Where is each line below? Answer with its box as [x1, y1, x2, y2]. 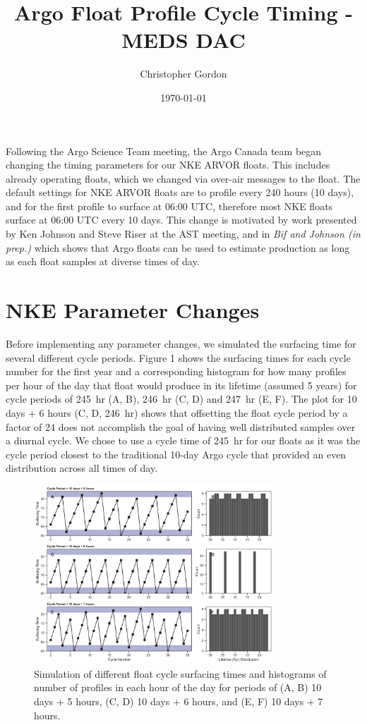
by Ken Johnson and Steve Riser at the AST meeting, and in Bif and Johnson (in [6, 226, 361, 241]
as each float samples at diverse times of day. [6, 254, 200, 269]
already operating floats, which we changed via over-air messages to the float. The [6, 171, 361, 185]
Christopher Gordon [140, 66, 227, 81]
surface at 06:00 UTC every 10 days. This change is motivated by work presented [6, 212, 357, 227]
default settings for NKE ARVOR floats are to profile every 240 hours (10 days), [6, 185, 354, 200]
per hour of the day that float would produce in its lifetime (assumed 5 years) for [6, 377, 357, 392]
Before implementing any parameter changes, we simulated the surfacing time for [6, 336, 356, 351]
